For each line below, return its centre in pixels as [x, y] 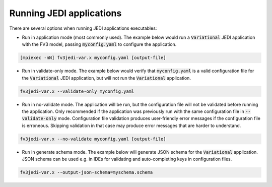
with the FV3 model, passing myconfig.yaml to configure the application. [99, 44]
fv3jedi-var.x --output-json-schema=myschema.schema [86, 172]
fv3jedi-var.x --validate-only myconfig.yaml [77, 91]
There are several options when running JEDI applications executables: [83, 28]
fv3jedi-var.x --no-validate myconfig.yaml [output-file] [93, 139]
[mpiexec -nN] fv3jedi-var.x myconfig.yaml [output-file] [93, 58]
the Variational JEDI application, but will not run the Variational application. [107, 78]
